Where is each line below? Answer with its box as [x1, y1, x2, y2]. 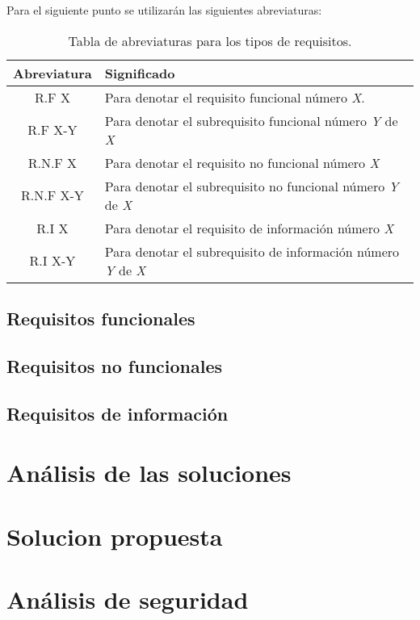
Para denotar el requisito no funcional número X [104, 153, 380, 172]
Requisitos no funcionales [6, 353, 223, 378]
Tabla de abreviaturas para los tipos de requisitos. [68, 31, 352, 50]
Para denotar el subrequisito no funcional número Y [104, 176, 399, 195]
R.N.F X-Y [21, 186, 84, 205]
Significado [104, 63, 175, 82]
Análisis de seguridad [6, 582, 249, 615]
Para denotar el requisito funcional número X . [104, 87, 365, 107]
